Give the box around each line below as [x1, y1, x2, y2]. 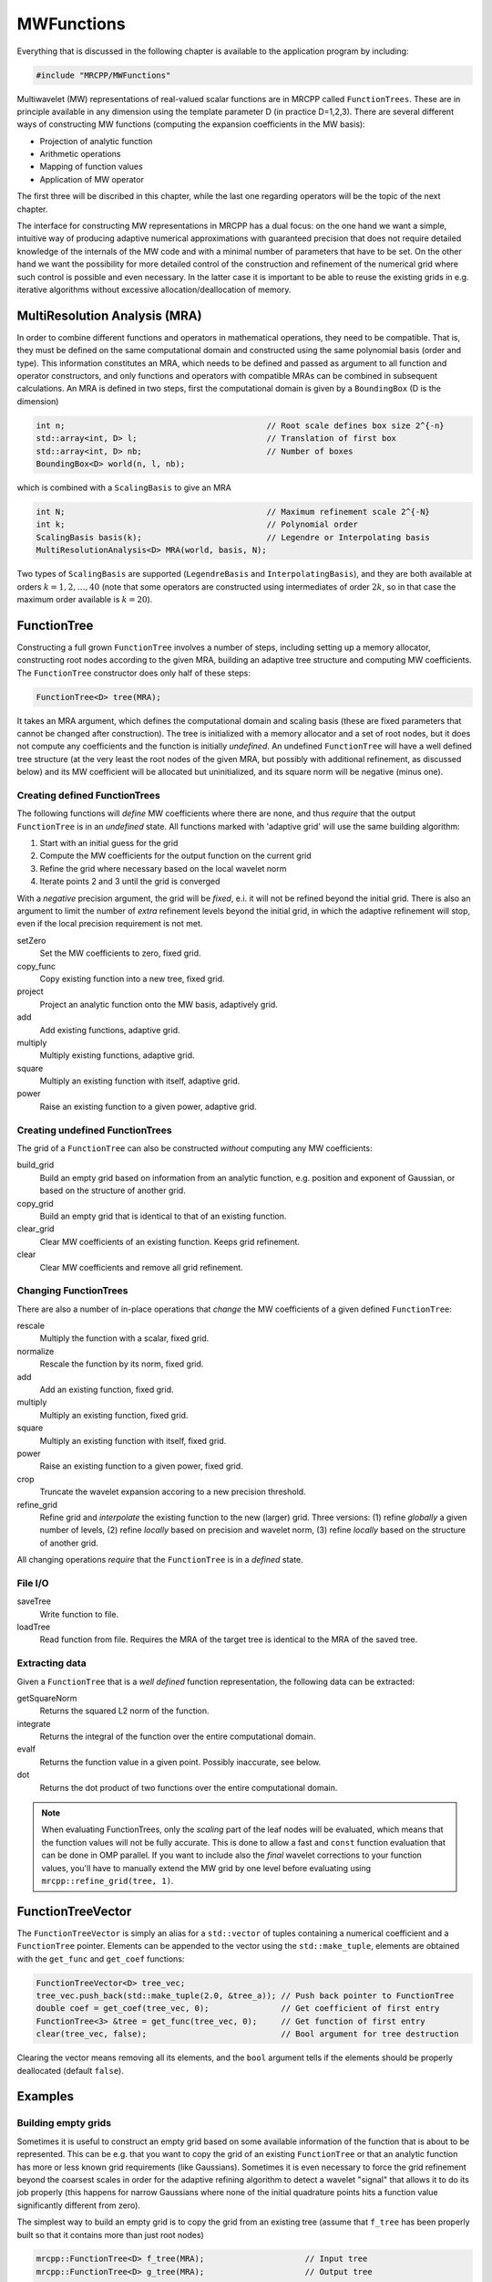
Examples [16, 2088, 75, 2104]
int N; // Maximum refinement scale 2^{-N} [36, 507, 430, 517]
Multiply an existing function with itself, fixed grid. [39, 1435, 227, 1446]
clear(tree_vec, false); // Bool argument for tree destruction [36, 2029, 459, 2039]
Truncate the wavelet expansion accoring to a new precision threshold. [39, 1486, 306, 1497]
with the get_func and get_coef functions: [16, 1953, 185, 1964]
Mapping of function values [39, 161, 143, 173]
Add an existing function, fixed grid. [39, 1384, 174, 1395]
